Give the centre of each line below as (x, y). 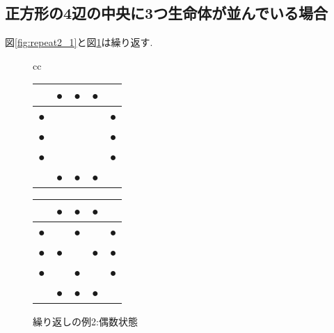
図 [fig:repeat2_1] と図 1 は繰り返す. (79, 42)
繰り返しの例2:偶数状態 (85, 322)
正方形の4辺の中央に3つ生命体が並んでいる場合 (167, 13)
